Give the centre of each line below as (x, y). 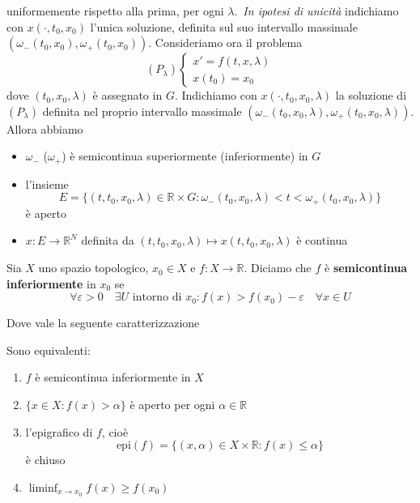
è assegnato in (127, 95)
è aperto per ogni (172, 405)
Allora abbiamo (45, 128)
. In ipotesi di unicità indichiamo (316, 11)
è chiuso (45, 460)
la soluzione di (371, 95)
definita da (108, 240)
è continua (322, 240)
